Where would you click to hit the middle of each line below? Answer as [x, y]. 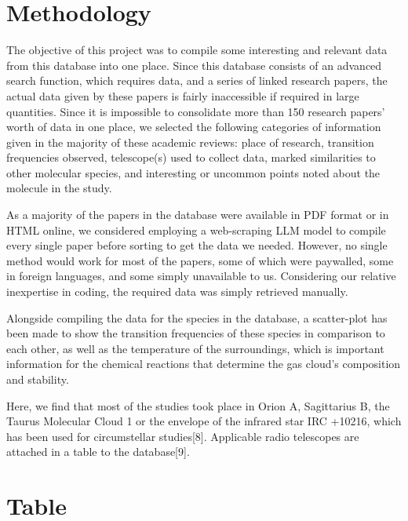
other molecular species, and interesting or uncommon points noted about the [193, 172]
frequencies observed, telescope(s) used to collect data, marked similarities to [191, 157]
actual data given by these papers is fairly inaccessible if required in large [183, 95]
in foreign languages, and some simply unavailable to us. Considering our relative [201, 276]
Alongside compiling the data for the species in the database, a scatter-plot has [197, 317]
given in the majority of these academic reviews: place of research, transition [190, 142]
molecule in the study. [59, 188]
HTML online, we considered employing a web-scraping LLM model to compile [196, 230]
